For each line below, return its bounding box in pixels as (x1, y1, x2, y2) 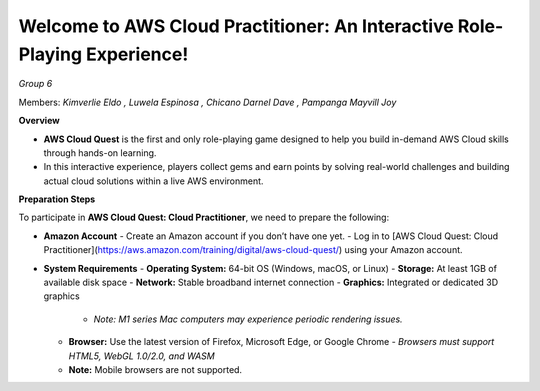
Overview (18, 115, 60, 127)
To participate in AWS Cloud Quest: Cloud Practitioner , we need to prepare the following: (18, 211, 390, 224)
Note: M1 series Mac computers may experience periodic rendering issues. (93, 313, 404, 325)
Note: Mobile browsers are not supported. (68, 363, 243, 375)
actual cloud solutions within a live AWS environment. (43, 175, 264, 187)
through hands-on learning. (43, 146, 157, 159)
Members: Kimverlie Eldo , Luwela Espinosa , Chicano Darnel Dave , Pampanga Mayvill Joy (18, 96, 397, 108)
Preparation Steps (18, 193, 96, 205)
